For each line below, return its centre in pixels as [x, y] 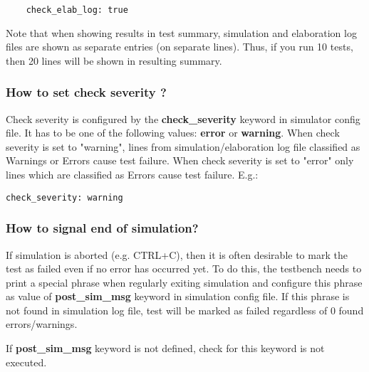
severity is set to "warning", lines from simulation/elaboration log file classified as [183, 146]
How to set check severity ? [86, 92]
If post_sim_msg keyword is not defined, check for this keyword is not [165, 348]
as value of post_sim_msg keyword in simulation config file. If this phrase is [178, 296]
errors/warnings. [42, 324]
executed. [26, 362]
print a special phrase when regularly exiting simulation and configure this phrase [184, 282]
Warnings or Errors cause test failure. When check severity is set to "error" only [180, 160]
